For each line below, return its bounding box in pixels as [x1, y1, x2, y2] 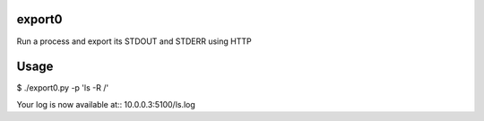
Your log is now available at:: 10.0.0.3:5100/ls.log [16, 99, 196, 109]
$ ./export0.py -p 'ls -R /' [16, 82, 109, 93]
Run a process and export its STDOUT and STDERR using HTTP [16, 36, 252, 47]
